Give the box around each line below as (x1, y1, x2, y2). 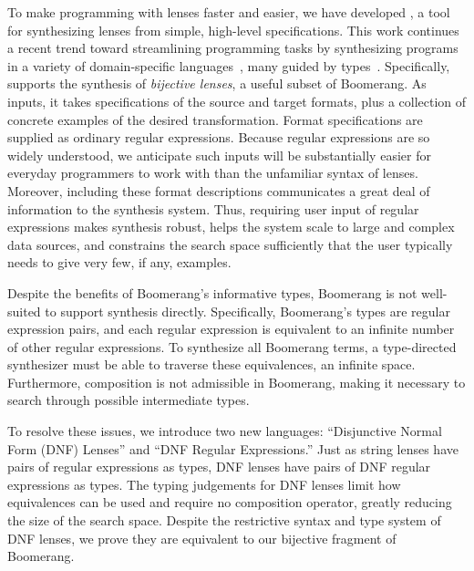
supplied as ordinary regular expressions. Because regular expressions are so (7, 128, 430, 147)
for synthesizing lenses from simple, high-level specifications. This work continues (7, 20, 459, 39)
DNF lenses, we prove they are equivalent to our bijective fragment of (7, 528, 397, 547)
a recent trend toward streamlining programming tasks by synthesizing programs (7, 38, 459, 57)
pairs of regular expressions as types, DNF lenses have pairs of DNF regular (7, 457, 431, 476)
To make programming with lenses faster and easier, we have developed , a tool (7, 3, 450, 21)
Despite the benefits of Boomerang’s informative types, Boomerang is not (7, 283, 417, 302)
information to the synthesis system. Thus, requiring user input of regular (7, 199, 419, 218)
